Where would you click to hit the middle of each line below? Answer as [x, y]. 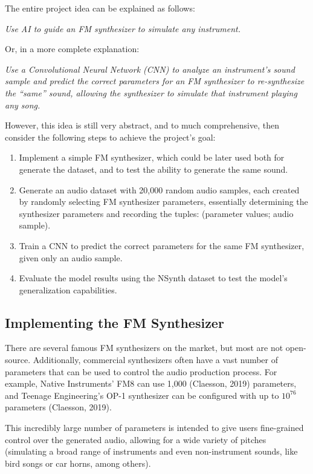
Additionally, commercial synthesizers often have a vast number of [156, 360]
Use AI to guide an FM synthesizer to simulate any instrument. [123, 28]
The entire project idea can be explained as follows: [100, 8]
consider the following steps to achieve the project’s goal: [110, 137]
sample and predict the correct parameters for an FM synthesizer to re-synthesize [155, 81]
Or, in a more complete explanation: [72, 49]
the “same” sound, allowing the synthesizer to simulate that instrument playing [151, 92]
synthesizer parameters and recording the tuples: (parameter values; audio [156, 213]
